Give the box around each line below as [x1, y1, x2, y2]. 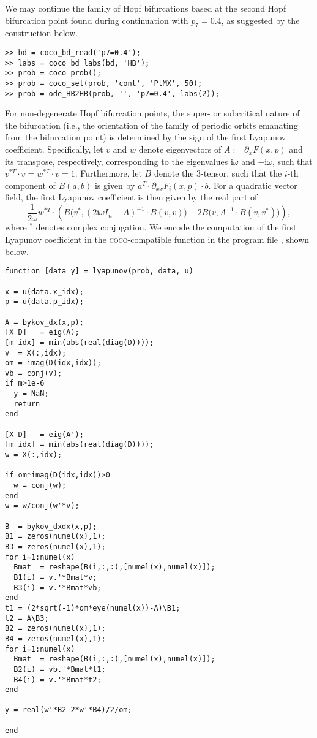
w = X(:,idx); [5, 451, 62, 460]
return [13, 399, 40, 408]
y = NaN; [13, 389, 49, 398]
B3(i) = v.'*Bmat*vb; [13, 583, 102, 592]
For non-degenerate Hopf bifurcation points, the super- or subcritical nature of [5, 107, 300, 120]
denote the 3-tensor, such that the [154, 167, 282, 180]
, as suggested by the [221, 13, 300, 26]
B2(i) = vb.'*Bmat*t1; [13, 664, 106, 674]
